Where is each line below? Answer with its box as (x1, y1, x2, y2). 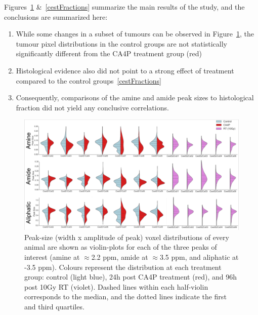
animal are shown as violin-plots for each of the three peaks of (24, 242, 217, 252)
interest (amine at (24, 251, 80, 262)
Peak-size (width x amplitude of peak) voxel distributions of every (24, 231, 229, 242)
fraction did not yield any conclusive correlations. (16, 102, 169, 112)
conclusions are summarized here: (4, 11, 108, 22)
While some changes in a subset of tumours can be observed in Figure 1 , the (16, 28, 254, 39)
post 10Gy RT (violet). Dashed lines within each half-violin (24, 281, 208, 292)
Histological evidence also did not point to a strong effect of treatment (16, 65, 234, 75)
